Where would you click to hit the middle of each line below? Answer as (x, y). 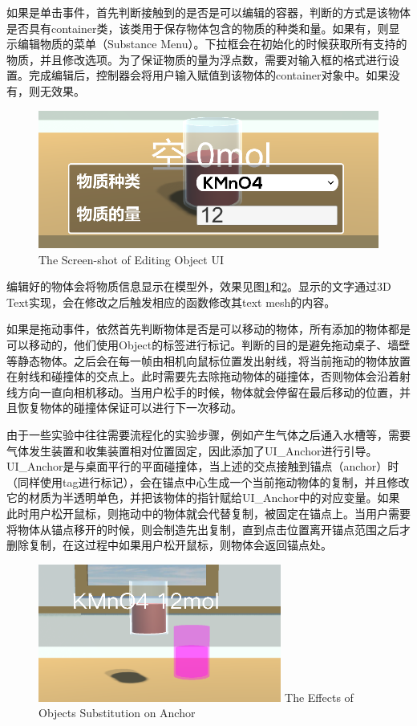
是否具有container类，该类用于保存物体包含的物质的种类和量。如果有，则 (198, 28)
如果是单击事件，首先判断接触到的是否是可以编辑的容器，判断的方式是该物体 (208, 12)
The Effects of (319, 697)
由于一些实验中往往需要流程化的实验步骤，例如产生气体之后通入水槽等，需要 (208, 434)
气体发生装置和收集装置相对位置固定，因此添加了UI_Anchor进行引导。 (192, 450)
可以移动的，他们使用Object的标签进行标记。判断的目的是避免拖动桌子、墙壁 (208, 345)
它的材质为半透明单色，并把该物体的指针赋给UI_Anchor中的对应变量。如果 (203, 498)
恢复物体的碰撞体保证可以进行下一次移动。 (130, 408)
